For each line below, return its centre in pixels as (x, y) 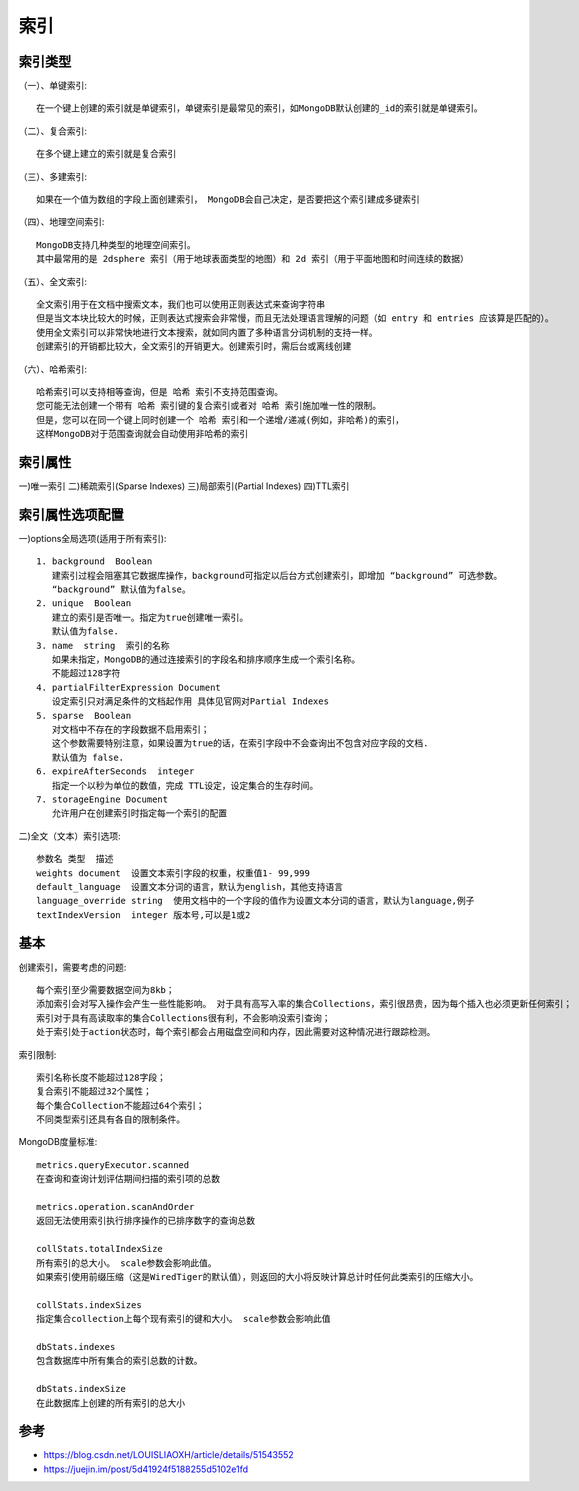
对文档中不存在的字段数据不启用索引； (130, 729)
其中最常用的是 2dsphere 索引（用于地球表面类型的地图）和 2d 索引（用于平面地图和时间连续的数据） (252, 259)
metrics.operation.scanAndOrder (115, 1207)
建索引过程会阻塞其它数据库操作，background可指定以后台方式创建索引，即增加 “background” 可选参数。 (277, 575)
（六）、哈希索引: (53, 369)
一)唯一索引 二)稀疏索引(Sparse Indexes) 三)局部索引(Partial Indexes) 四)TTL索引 (184, 486)
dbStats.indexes (76, 1346)
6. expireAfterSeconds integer (115, 771)
